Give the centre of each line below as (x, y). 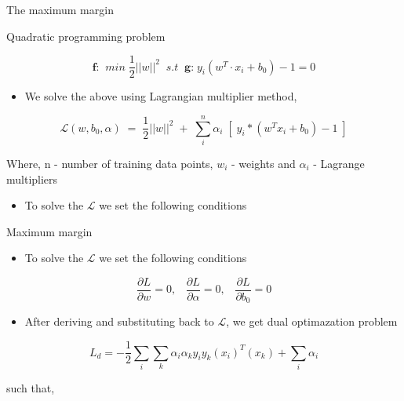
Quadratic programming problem (86, 36)
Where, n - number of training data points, (110, 163)
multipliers (32, 179)
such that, (31, 387)
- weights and (264, 163)
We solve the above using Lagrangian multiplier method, (161, 96)
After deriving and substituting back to (119, 321)
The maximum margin (60, 9)
